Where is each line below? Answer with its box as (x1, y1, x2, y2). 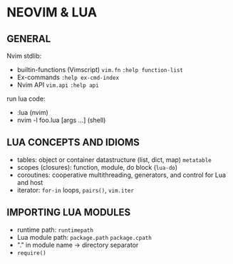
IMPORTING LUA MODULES (6, 206, 131, 218)
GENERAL (6, 33, 51, 45)
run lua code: (6, 94, 46, 103)
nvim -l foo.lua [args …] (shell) (16, 116, 106, 124)
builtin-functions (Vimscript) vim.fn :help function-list (16, 66, 183, 73)
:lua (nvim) (16, 108, 49, 116)
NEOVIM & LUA (6, 4, 98, 21)
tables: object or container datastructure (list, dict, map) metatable (16, 155, 212, 164)
